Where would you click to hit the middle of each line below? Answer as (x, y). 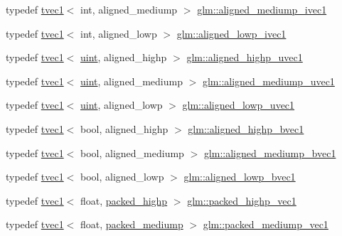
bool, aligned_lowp (122, 177)
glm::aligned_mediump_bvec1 (270, 152)
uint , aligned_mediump (132, 81)
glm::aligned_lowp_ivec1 (231, 33)
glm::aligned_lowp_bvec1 (240, 177)
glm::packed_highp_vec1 (242, 200)
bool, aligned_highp (124, 128)
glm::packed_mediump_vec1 (266, 224)
